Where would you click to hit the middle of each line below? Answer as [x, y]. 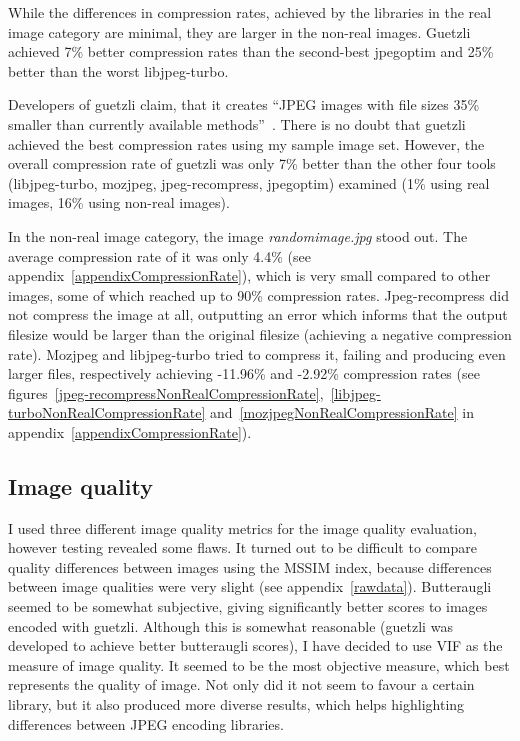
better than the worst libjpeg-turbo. [118, 70]
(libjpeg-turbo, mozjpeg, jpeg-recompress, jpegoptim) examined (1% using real [249, 182]
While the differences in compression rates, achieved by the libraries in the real [250, 12]
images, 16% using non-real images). [119, 202]
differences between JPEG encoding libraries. [146, 723]
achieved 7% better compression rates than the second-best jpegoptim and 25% [251, 51]
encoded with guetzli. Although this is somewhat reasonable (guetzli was [230, 625]
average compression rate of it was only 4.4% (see [159, 255]
